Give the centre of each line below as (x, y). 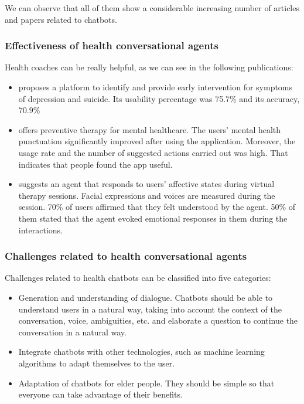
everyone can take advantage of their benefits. (100, 394)
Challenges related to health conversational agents (126, 256)
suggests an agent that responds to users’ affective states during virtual (146, 184)
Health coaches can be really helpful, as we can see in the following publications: (149, 67)
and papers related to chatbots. (61, 19)
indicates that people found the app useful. (95, 164)
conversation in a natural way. (72, 332)
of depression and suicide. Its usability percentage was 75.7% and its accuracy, (159, 98)
